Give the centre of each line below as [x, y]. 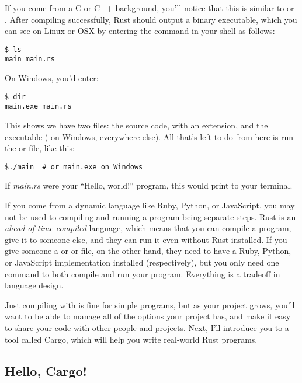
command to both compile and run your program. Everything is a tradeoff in [143, 274]
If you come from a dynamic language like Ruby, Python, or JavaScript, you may [150, 205]
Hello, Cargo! [46, 370]
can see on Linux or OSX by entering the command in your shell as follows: [140, 31]
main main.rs [30, 59]
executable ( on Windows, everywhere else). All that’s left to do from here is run [149, 136]
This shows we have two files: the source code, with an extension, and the [136, 125]
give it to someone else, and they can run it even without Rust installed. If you [146, 239]
